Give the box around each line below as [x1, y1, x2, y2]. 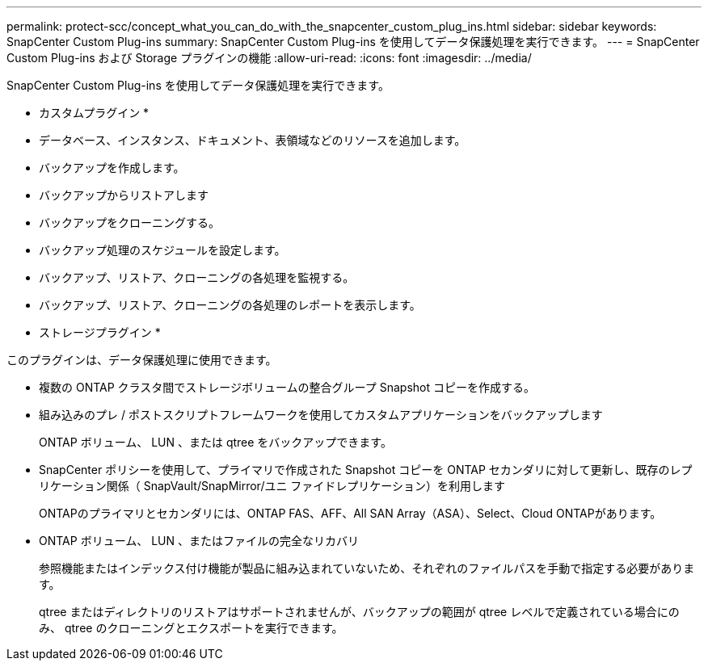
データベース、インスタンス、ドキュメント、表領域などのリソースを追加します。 [39, 133, 466, 147]
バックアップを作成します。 [39, 161, 185, 174]
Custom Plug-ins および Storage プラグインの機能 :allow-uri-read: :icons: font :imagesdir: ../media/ [6, 51, 532, 65]
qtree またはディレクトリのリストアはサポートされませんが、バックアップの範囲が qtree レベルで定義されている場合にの [39, 605, 680, 619]
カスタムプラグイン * [39, 106, 150, 120]
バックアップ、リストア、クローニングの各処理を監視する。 [39, 271, 355, 284]
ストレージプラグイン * [39, 325, 161, 339]
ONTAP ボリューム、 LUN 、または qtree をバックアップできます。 [39, 435, 392, 449]
